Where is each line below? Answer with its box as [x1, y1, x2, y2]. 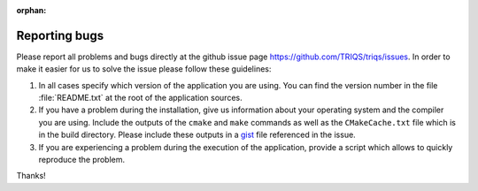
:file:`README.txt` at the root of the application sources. [38, 93, 243, 103]
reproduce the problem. [38, 155, 126, 165]
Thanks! [16, 171, 46, 181]
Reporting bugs [16, 27, 104, 43]
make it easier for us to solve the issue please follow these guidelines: [16, 64, 272, 74]
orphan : [16, 5, 47, 15]
